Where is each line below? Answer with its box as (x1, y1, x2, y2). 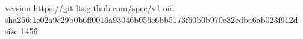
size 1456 (5, 25, 38, 37)
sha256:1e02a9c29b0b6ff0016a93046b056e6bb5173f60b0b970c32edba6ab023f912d (5, 13, 298, 25)
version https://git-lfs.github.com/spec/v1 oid (5, 2, 175, 14)
